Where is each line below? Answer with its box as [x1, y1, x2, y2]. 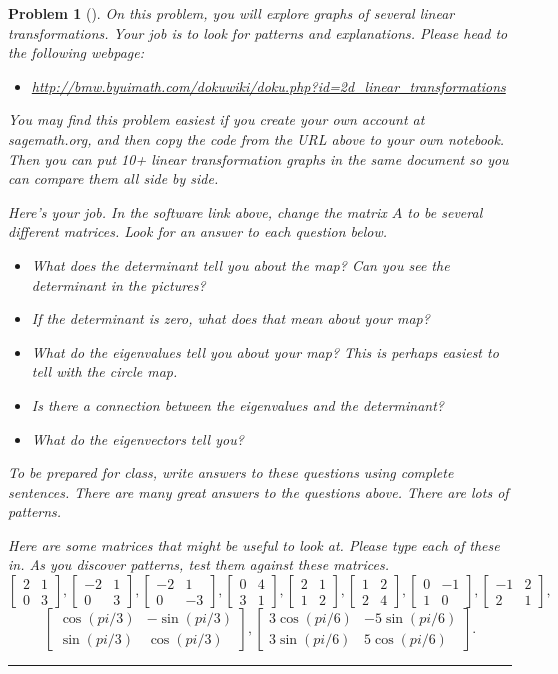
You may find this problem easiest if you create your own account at [8, 109, 425, 130]
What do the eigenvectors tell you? [31, 428, 244, 449]
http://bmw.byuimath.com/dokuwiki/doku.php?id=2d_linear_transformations [31, 75, 506, 96]
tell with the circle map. [31, 361, 178, 382]
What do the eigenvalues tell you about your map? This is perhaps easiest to [31, 341, 499, 362]
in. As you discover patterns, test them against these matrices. [8, 554, 389, 575]
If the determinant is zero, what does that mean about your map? [31, 308, 430, 329]
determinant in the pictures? [31, 274, 206, 295]
